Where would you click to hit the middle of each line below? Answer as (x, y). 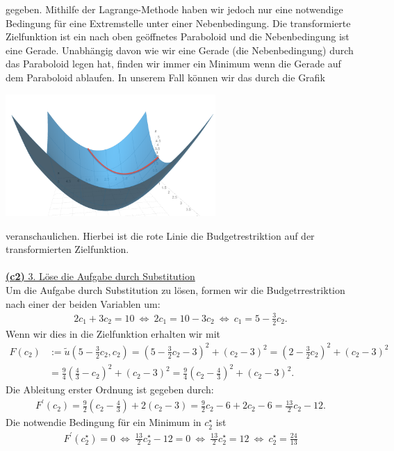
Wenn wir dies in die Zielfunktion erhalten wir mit (113, 333)
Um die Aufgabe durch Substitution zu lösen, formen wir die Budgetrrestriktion (175, 290)
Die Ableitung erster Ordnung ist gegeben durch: (110, 389)
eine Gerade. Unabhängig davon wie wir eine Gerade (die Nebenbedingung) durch (180, 50)
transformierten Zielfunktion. (67, 249)
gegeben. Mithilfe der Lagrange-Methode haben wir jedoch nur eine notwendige (174, 9)
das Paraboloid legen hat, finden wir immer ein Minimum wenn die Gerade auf (173, 64)
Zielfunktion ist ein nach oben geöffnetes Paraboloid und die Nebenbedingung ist (178, 36)
